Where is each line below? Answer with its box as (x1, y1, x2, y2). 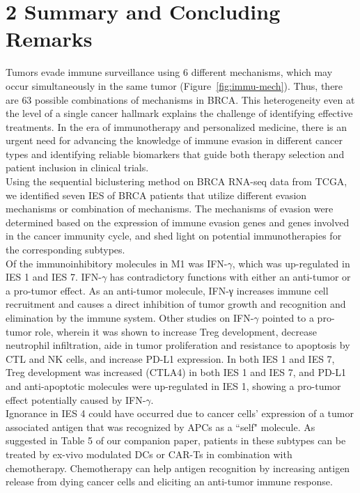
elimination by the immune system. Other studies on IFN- (6, 311, 254, 324)
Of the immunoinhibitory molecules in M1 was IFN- (6, 256, 228, 270)
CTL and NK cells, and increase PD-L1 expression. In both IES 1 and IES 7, (6, 351, 335, 366)
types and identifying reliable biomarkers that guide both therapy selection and (6, 146, 345, 161)
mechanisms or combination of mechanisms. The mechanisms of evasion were (6, 201, 334, 216)
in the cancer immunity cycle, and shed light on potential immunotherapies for (6, 228, 342, 243)
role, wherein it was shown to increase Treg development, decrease (35, 324, 317, 338)
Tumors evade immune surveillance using (6, 65, 180, 79)
